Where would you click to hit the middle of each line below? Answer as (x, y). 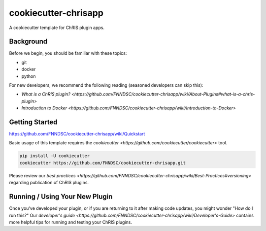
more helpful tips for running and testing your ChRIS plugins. (71, 222)
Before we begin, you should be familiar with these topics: (68, 53)
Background (28, 42)
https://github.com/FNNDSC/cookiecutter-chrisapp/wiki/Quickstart (77, 134)
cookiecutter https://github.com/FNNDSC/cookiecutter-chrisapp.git (103, 163)
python (29, 76)
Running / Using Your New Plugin (61, 197)
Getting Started (33, 122)
